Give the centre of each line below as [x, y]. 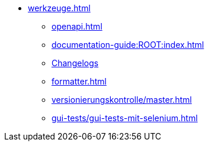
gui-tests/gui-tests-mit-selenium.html [125, 118]
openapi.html [77, 26]
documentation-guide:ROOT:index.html [128, 45]
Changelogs [75, 63]
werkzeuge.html [59, 8]
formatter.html [79, 81]
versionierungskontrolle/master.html [122, 100]
